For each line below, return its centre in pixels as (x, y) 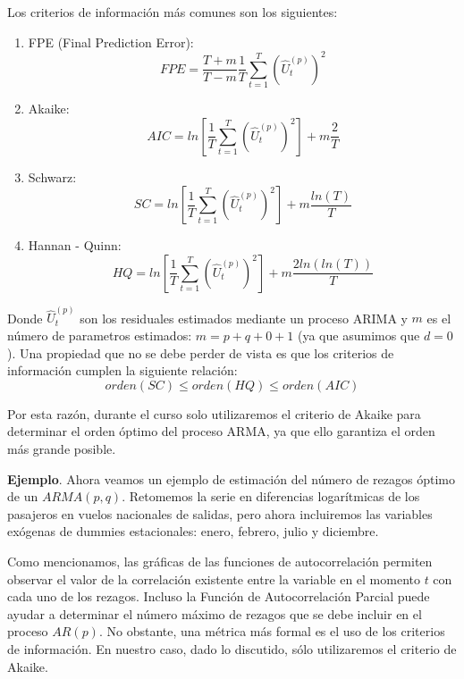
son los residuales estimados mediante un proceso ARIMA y (244, 318)
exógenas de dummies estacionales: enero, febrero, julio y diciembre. (193, 531)
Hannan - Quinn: (75, 245)
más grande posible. (62, 449)
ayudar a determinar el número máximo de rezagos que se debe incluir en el (215, 613)
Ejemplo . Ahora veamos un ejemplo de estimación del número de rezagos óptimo (231, 478)
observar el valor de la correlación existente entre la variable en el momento (214, 578)
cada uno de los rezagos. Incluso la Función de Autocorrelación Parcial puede (219, 596)
